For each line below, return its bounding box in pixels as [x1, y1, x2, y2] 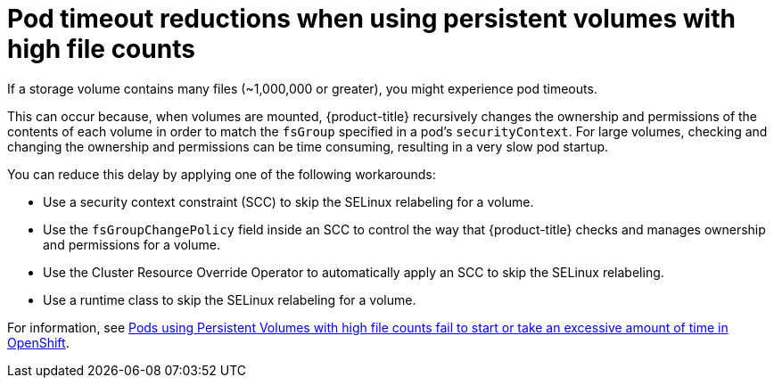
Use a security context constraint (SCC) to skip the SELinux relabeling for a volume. [43, 193, 534, 209]
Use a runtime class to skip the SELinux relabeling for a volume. [43, 291, 416, 307]
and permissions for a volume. [43, 236, 220, 252]
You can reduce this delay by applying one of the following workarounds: [7, 166, 436, 182]
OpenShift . [7, 334, 70, 350]
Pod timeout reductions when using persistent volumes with [7, 4, 736, 34]
